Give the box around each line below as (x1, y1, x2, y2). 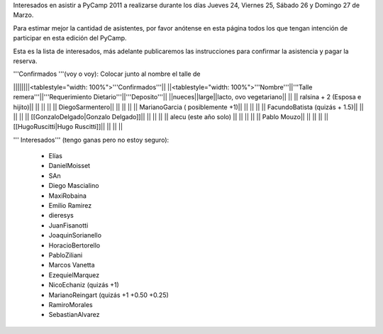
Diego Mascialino (48, 182, 99, 190)
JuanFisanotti (48, 221, 89, 230)
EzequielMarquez (48, 270, 99, 279)
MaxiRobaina (48, 191, 87, 200)
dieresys (48, 211, 74, 220)
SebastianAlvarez (48, 311, 100, 319)
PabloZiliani (48, 250, 83, 259)
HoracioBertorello (48, 241, 101, 250)
